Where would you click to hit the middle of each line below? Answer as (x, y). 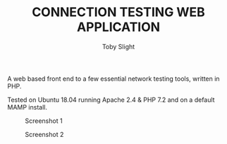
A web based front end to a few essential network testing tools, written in (114, 79)
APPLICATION (118, 27)
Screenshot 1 (44, 121)
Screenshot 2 (44, 134)
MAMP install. (27, 107)
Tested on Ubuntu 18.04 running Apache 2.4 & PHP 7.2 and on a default (111, 100)
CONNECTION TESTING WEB (118, 12)
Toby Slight (118, 46)
